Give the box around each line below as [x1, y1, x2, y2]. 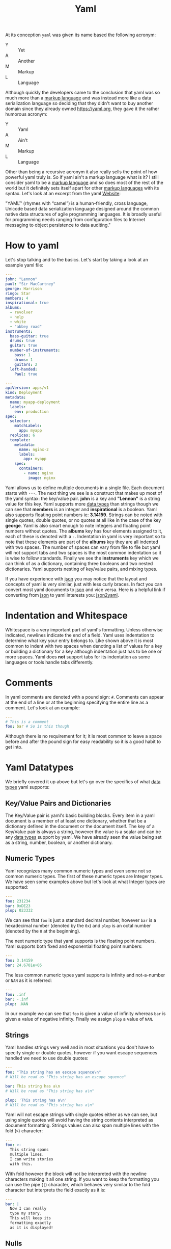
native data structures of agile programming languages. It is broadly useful [5, 211, 162, 217]
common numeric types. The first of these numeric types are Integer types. [5, 873, 164, 879]
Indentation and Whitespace [5, 609, 128, 621]
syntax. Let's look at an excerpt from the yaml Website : [5, 191, 121, 197]
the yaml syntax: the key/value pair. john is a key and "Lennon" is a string [5, 495, 160, 501]
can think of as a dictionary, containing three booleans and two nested [5, 560, 153, 566]
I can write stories [10, 1156, 53, 1162]
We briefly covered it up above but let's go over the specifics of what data [5, 779, 161, 785]
